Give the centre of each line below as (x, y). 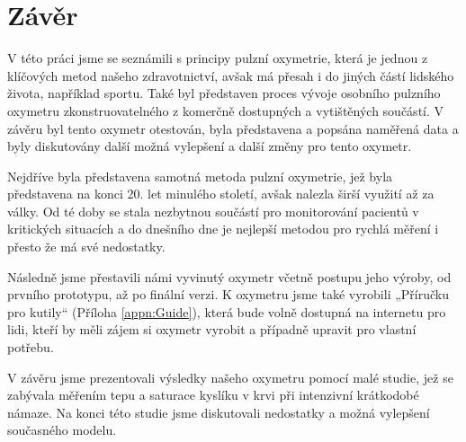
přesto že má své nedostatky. (86, 247)
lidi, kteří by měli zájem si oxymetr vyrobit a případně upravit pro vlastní (212, 329)
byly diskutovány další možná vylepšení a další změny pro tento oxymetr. (210, 146)
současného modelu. (62, 430)
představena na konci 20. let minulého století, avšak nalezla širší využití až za (221, 194)
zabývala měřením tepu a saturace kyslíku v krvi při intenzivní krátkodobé (213, 395)
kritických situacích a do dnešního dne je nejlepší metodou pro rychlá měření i (223, 229)
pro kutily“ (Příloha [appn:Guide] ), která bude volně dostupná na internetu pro (227, 311)
